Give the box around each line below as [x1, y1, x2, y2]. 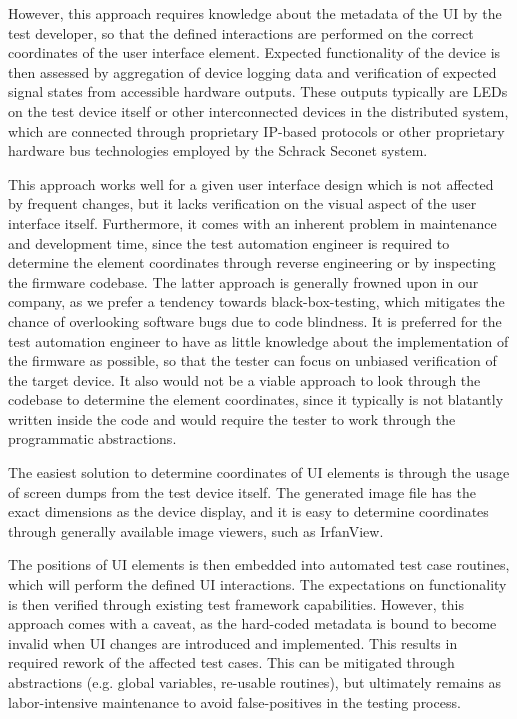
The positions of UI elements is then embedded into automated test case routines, [8, 554, 510, 575]
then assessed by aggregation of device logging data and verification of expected [8, 61, 497, 82]
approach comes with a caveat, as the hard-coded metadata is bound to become [8, 613, 497, 634]
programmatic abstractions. [8, 428, 177, 449]
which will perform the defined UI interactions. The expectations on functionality [8, 574, 507, 595]
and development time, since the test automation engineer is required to [8, 232, 450, 253]
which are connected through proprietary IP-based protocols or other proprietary [8, 120, 505, 141]
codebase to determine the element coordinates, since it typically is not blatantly [8, 389, 504, 410]
